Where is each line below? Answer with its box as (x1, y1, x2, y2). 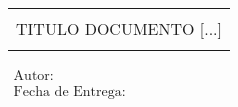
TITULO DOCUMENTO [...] (16, 17, 223, 40)
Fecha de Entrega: (13, 85, 126, 100)
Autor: (13, 69, 54, 84)
